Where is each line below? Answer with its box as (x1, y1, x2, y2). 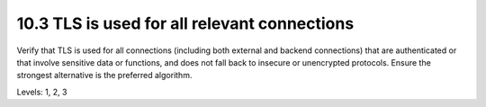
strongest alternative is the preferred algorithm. (16, 70, 193, 81)
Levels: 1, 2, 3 (16, 86, 67, 97)
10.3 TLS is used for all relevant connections (16, 13, 355, 33)
